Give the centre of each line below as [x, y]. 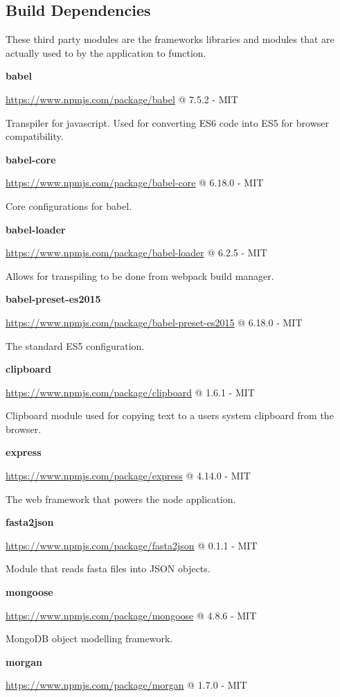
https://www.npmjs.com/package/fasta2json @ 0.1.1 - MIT [132, 545]
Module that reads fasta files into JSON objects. [108, 568]
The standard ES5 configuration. [75, 345]
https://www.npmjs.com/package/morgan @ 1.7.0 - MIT [126, 685]
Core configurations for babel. [69, 205]
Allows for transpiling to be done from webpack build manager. [140, 275]
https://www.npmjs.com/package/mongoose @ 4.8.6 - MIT [131, 615]
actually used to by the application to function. [106, 52]
